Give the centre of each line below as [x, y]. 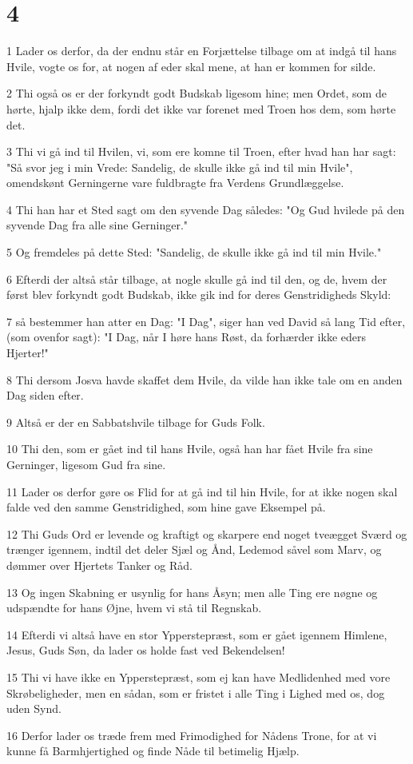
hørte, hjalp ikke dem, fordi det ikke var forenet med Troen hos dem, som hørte [201, 108]
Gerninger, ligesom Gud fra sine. [86, 464]
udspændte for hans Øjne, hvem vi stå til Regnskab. [134, 608]
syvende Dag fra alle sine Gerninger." [97, 225]
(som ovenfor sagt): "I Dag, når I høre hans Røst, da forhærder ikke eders [186, 337]
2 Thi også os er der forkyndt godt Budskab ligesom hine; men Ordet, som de [197, 93]
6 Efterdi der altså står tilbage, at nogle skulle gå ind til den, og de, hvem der [197, 279]
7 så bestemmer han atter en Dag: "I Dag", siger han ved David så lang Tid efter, [206, 321]
